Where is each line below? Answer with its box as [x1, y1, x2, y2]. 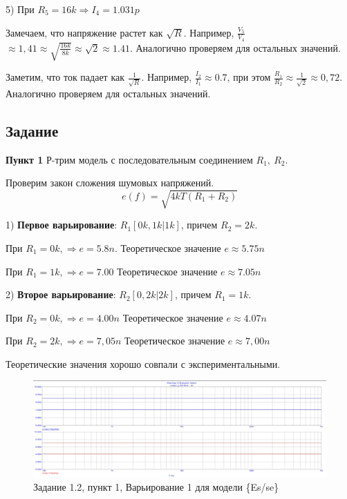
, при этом [227, 70, 271, 84]
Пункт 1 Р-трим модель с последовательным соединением [6, 152, 253, 166]
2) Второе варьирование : [6, 287, 116, 302]
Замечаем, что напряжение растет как [6, 25, 163, 39]
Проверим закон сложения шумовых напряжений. [6, 175, 214, 190]
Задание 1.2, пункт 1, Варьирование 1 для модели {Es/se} [33, 480, 279, 494]
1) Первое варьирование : [6, 217, 118, 232]
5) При [6, 2, 35, 16]
